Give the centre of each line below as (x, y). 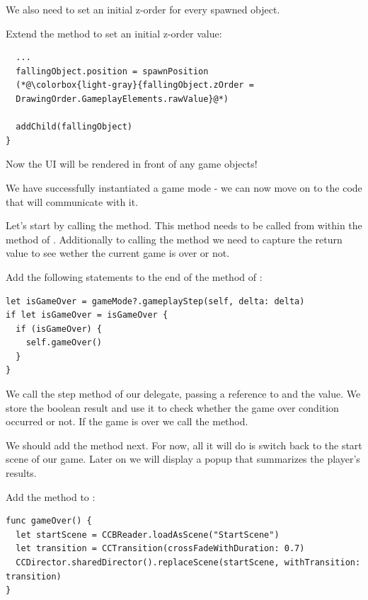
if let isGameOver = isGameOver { (87, 315)
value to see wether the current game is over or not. (118, 253)
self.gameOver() (64, 343)
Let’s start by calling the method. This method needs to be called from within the (184, 225)
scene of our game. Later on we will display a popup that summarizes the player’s (183, 459)
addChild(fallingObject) (74, 127)
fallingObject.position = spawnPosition (112, 71)
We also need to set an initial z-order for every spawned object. (143, 9)
